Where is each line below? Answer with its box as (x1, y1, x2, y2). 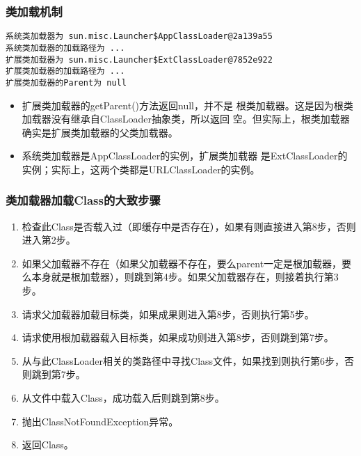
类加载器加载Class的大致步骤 (6, 191, 161, 209)
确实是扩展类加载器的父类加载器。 (22, 125, 178, 139)
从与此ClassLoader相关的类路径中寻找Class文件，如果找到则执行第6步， (22, 353, 345, 368)
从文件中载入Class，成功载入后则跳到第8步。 (22, 391, 225, 405)
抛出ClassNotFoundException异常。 (22, 414, 179, 428)
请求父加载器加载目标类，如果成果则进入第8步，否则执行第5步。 (22, 306, 314, 321)
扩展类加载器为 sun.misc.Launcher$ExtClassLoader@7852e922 (6, 54, 273, 65)
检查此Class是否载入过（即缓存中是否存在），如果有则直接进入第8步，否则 (22, 219, 356, 233)
